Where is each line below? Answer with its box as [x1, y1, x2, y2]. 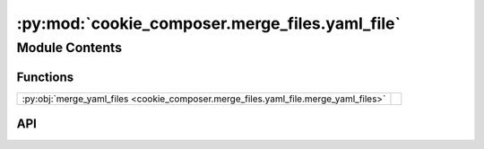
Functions [16, 69, 74, 84]
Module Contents [16, 39, 123, 56]
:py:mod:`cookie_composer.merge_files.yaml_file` [16, 13, 401, 33]
